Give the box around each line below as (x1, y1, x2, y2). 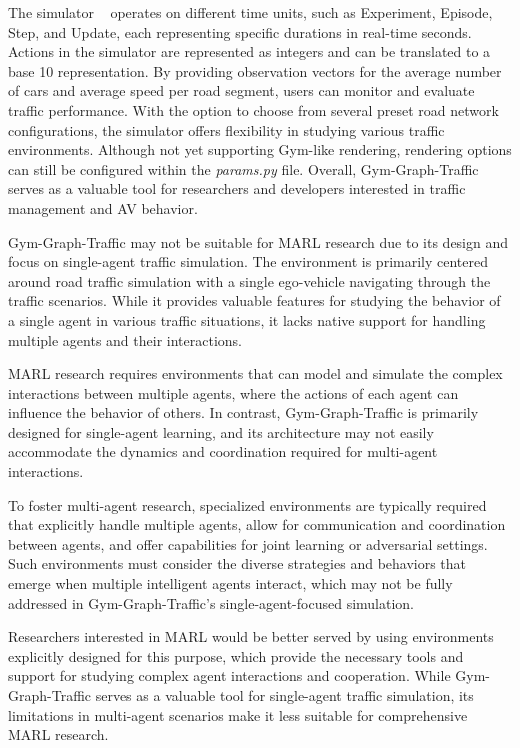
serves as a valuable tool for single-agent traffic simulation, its (95, 685, 474, 705)
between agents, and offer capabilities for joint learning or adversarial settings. (8, 533, 488, 554)
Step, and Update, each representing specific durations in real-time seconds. (8, 21, 472, 42)
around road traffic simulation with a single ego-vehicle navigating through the (8, 270, 491, 291)
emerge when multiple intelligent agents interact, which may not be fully (8, 573, 453, 594)
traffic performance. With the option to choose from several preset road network (8, 99, 499, 120)
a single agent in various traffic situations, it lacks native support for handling (8, 309, 486, 330)
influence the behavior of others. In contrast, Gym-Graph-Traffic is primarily (8, 402, 479, 423)
